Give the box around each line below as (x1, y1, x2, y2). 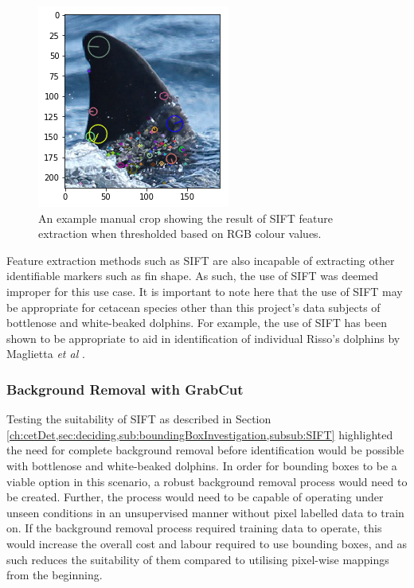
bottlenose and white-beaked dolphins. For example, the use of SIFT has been (6, 314, 387, 331)
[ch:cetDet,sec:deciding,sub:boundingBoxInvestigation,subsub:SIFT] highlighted (6, 426, 393, 442)
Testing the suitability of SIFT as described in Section (6, 411, 271, 427)
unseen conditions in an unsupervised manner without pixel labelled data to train (6, 504, 404, 520)
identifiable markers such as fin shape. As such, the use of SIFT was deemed (6, 267, 379, 284)
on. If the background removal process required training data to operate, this (6, 520, 382, 536)
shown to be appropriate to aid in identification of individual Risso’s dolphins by (6, 329, 400, 346)
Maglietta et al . (6, 345, 85, 362)
